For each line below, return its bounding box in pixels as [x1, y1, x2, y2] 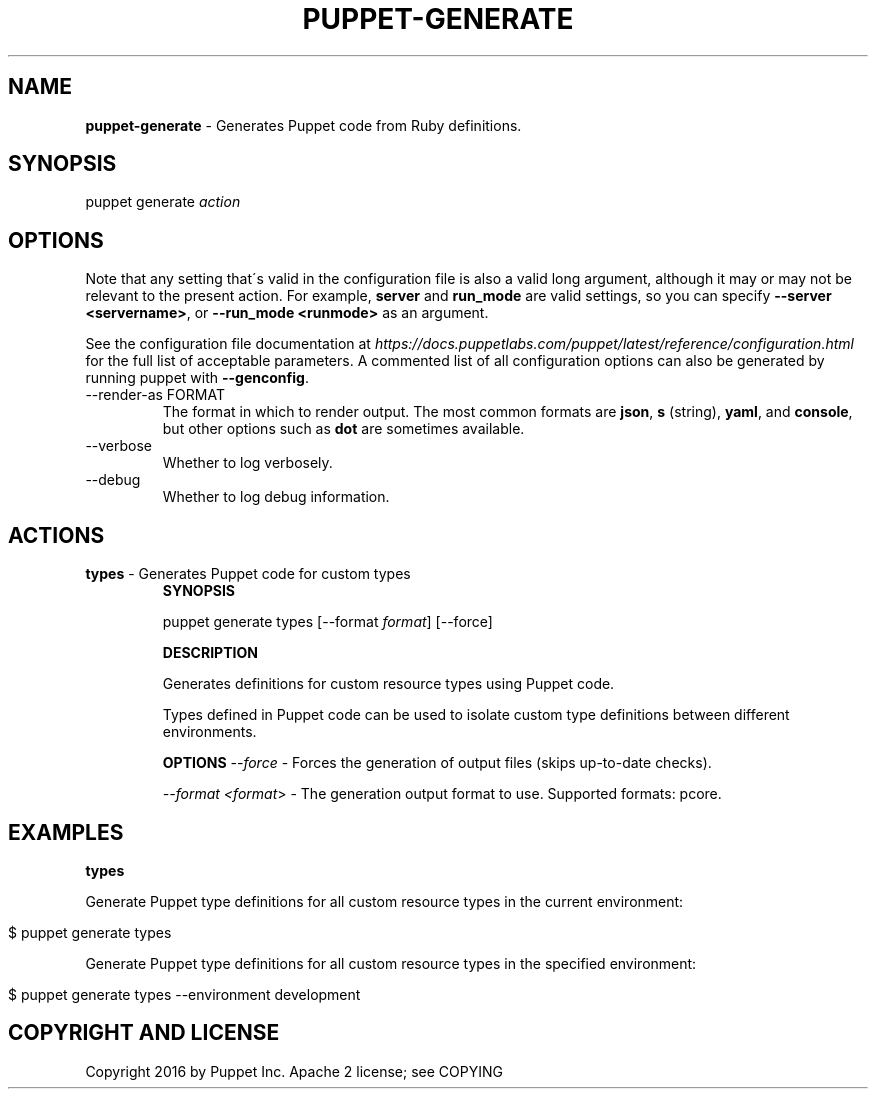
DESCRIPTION [162, 644, 258, 662]
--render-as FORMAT [85, 386, 225, 404]
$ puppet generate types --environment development [8, 985, 361, 1003]
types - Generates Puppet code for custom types [85, 565, 411, 583]
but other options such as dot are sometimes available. [162, 420, 525, 438]
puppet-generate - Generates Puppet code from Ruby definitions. [85, 116, 522, 134]
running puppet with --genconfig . [85, 369, 309, 387]
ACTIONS [8, 522, 105, 548]
